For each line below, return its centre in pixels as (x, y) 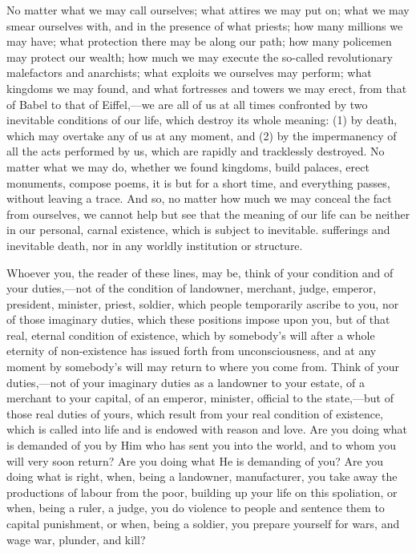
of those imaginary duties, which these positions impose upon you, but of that (198, 319)
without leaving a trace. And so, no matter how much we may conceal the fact (199, 198)
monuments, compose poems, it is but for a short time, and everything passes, (198, 182)
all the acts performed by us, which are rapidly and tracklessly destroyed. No (196, 151)
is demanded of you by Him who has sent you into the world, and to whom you (201, 445)
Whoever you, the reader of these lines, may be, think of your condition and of (200, 272)
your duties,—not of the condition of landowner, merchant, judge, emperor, (192, 288)
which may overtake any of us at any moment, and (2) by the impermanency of (202, 135)
